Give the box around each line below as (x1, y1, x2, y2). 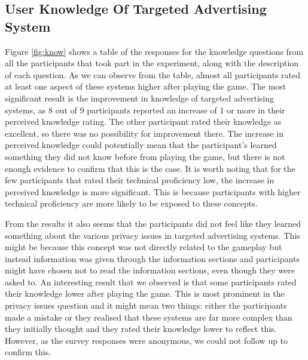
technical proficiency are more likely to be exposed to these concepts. (5, 197, 258, 210)
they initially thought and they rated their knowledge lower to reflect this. (5, 322, 277, 335)
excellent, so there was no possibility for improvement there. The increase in (5, 127, 284, 139)
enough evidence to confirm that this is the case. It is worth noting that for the (5, 162, 295, 174)
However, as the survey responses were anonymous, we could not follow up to (5, 334, 288, 346)
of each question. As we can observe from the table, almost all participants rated (5, 68, 301, 81)
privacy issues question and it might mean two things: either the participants (5, 299, 287, 312)
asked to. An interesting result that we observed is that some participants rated (5, 275, 297, 288)
